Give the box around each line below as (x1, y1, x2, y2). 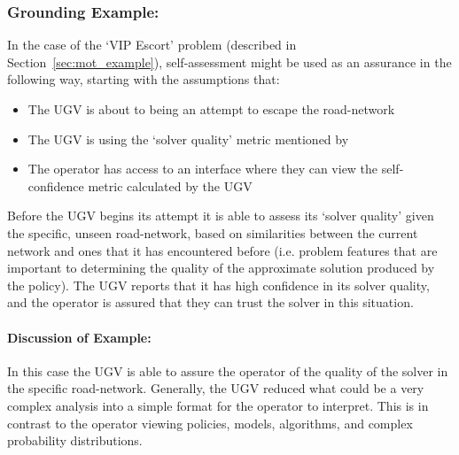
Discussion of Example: (7, 328, 152, 346)
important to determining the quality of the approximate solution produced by (7, 258, 435, 277)
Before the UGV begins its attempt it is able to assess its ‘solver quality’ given (7, 206, 434, 225)
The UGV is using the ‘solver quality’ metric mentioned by (27, 129, 349, 148)
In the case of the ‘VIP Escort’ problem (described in (7, 35, 297, 54)
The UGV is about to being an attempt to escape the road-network (27, 100, 395, 118)
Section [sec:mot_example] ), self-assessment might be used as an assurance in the (7, 52, 452, 71)
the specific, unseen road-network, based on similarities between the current (7, 223, 418, 242)
